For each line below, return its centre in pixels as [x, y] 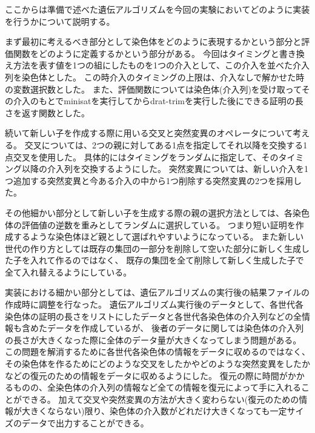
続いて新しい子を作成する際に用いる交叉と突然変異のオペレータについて [149, 133]
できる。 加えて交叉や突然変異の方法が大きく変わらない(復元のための [160, 399]
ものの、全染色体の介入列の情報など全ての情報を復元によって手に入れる [157, 387]
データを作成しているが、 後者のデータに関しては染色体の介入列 [175, 328]
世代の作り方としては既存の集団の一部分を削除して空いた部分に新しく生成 [153, 248]
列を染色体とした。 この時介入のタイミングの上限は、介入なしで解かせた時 [155, 77]
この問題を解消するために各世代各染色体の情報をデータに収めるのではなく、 [157, 352]
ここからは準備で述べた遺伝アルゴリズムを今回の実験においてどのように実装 [157, 9]
